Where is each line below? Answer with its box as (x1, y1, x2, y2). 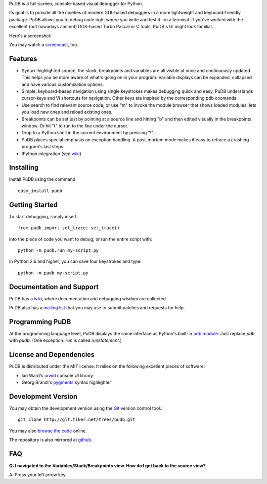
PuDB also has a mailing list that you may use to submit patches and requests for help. (9, 305, 185, 311)
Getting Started (9, 201, 58, 209)
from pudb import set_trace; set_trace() (18, 225, 120, 231)
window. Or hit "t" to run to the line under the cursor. (21, 122, 129, 128)
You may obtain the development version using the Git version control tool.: (9, 405, 163, 411)
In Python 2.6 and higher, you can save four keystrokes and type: (9, 258, 142, 264)
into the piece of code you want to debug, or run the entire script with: (9, 236, 153, 242)
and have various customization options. (21, 81, 104, 87)
